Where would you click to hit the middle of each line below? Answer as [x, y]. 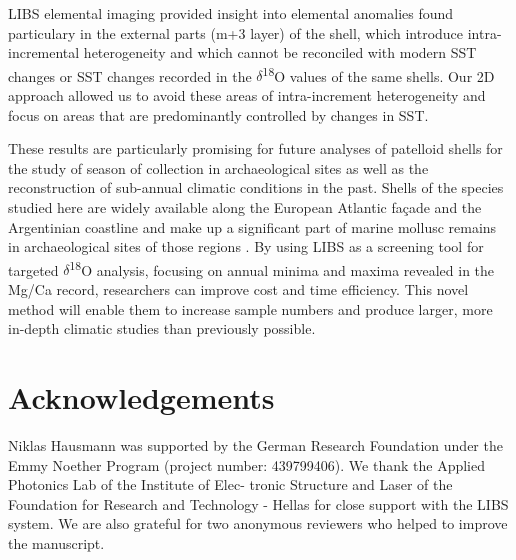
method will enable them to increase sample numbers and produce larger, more [250, 308]
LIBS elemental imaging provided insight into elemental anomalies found [231, 13]
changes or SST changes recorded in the [130, 75]
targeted [33, 269]
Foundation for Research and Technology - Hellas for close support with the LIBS [258, 503]
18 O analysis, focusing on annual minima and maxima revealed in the [282, 268]
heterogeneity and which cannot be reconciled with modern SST [280, 52]
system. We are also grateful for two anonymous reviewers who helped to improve [258, 523]
